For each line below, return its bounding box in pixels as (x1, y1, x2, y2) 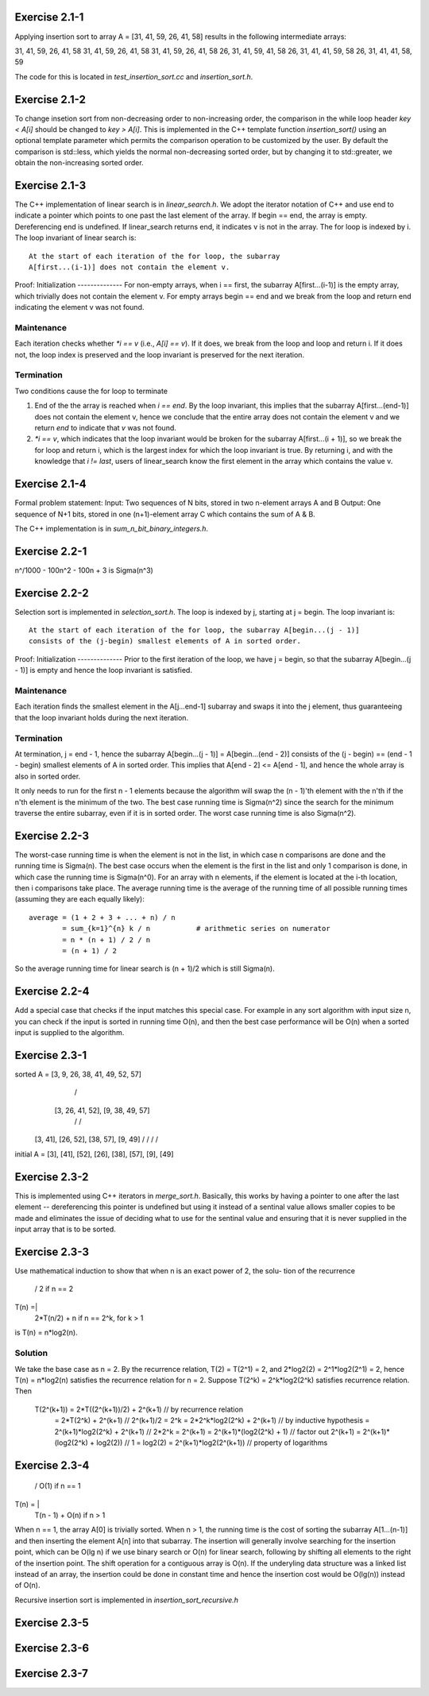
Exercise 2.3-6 (14, 1641, 90, 1655)
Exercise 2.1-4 (14, 477, 87, 491)
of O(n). (14, 1581, 41, 1590)
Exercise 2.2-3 (14, 829, 90, 842)
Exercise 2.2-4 (14, 985, 90, 999)
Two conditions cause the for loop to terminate (14, 386, 168, 396)
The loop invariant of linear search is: (14, 233, 137, 242)
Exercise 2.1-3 (14, 179, 87, 192)
